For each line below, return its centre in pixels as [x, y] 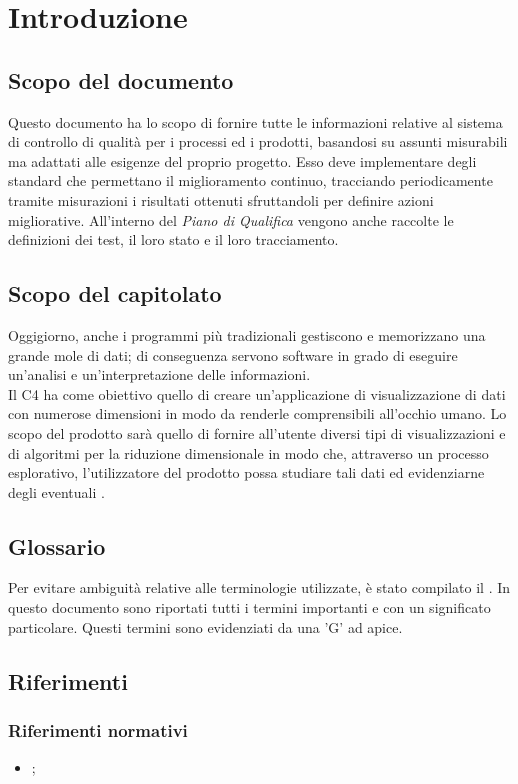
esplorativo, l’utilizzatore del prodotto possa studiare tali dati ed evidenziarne [246, 472]
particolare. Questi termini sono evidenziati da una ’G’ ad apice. [205, 626]
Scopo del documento [121, 79]
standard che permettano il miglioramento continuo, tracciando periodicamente [250, 180]
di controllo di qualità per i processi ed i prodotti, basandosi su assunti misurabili [258, 141]
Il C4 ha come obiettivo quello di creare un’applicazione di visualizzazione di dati [257, 393]
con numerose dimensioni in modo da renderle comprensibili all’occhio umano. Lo [257, 413]
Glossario [57, 545]
